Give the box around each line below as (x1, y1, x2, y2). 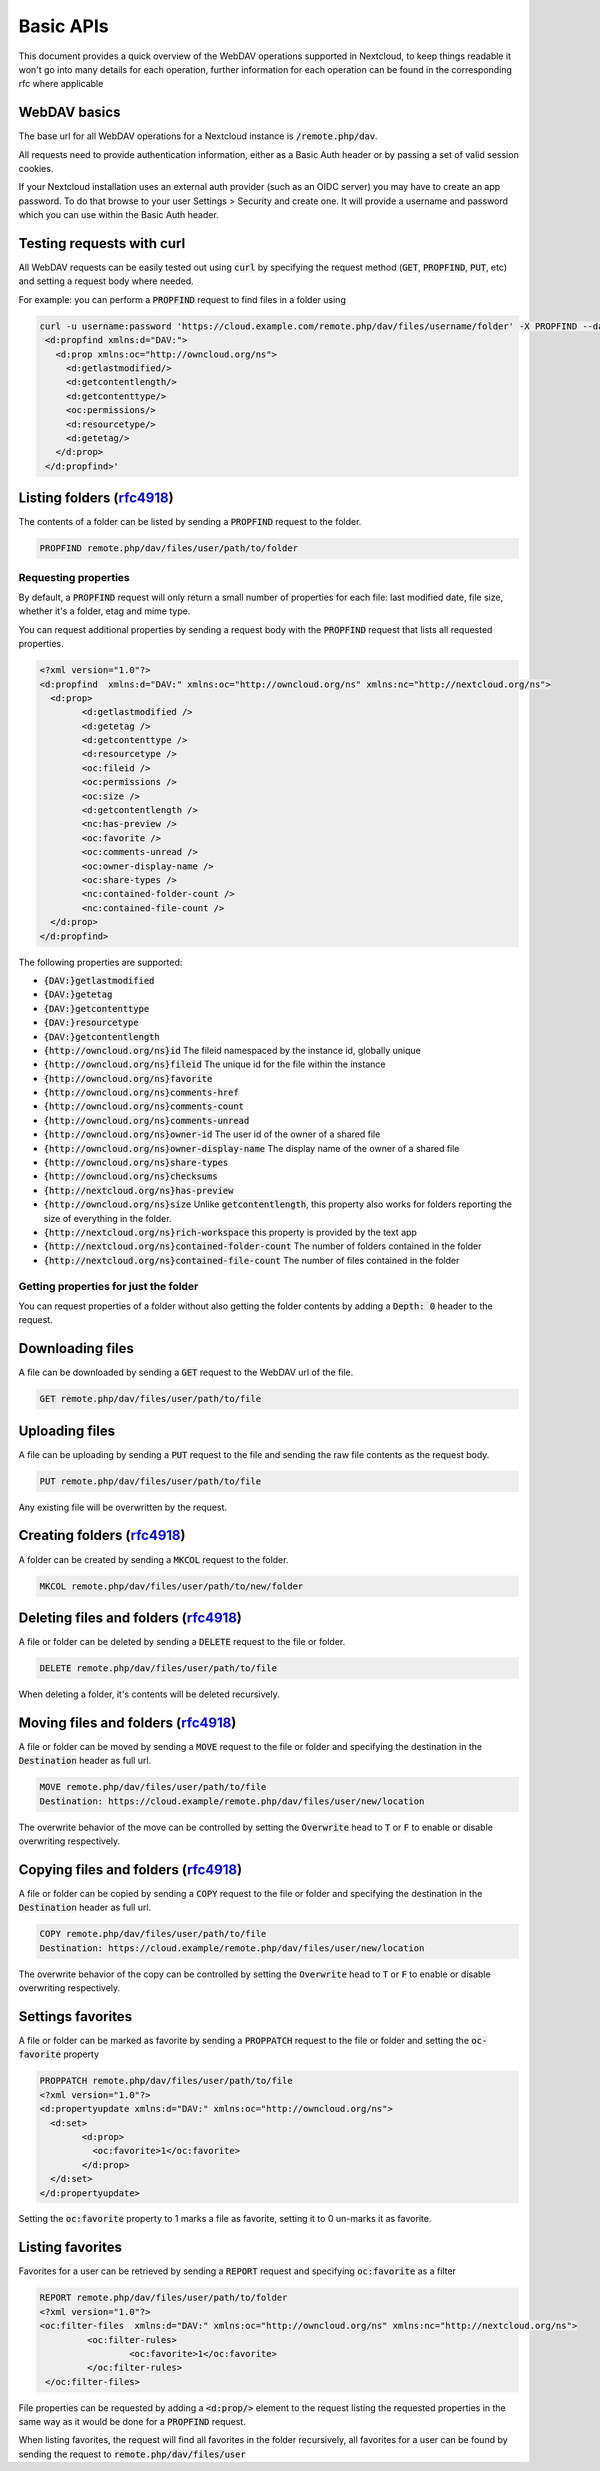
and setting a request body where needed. (18, 275, 194, 287)
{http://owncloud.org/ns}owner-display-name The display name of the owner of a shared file (43, 1142, 460, 1154)
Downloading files (18, 1340, 135, 1357)
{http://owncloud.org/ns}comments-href (43, 1087, 239, 1099)
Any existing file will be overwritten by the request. (18, 1501, 228, 1513)
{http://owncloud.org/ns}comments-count (43, 1101, 245, 1112)
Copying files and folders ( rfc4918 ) (18, 1861, 243, 1878)
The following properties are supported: (18, 956, 183, 968)
